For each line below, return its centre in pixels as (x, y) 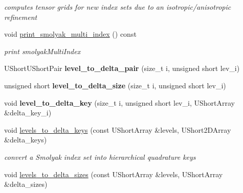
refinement (21, 17)
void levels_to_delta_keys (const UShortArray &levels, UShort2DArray (118, 129)
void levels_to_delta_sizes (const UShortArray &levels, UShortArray (114, 174)
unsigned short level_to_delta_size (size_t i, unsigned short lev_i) (115, 85)
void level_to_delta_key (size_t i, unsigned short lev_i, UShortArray (119, 102)
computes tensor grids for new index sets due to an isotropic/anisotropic (118, 7)
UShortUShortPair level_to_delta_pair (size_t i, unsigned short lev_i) (122, 68)
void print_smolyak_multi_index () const (70, 34)
